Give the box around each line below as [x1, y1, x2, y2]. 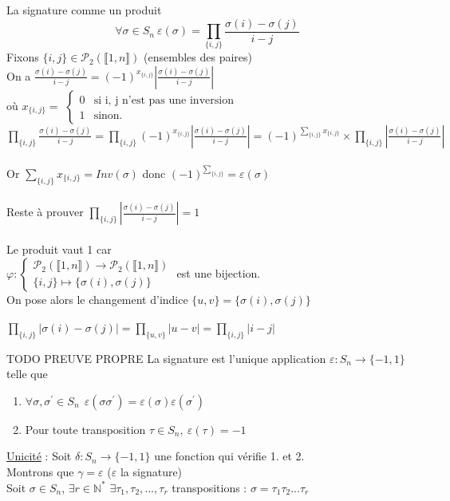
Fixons [6, 49, 39, 65]
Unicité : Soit [6, 448, 72, 464]
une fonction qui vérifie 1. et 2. [154, 448, 305, 464]
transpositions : [172, 479, 247, 495]
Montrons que [6, 463, 74, 479]
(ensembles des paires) [143, 49, 253, 65]
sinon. [93, 110, 123, 121]
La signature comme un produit [6, 2, 162, 18]
